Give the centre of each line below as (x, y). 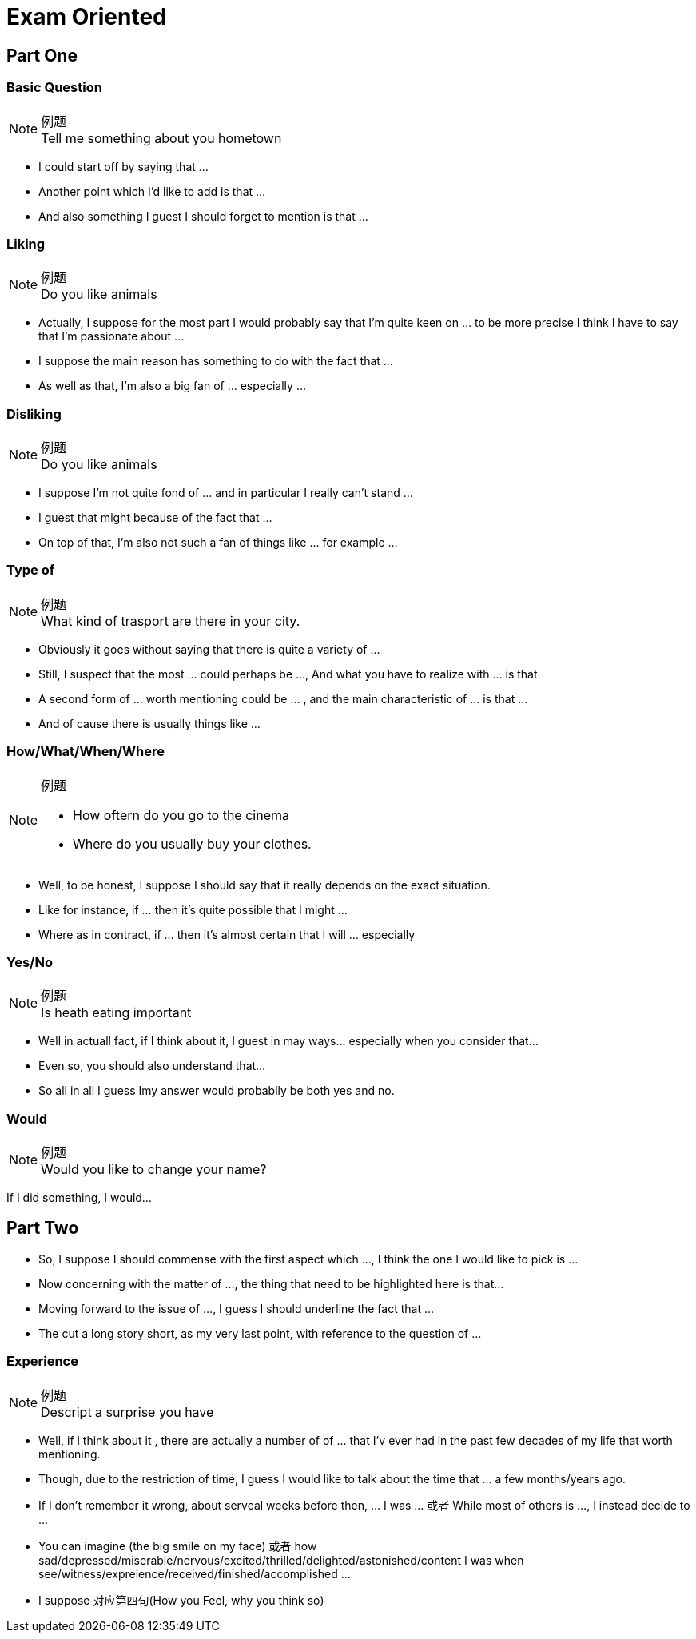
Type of (31, 570)
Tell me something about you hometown (161, 138)
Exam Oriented (87, 17)
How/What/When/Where (86, 752)
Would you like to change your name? (154, 1170)
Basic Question (54, 88)
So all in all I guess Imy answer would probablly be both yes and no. (217, 1091)
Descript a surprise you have (127, 1412)
